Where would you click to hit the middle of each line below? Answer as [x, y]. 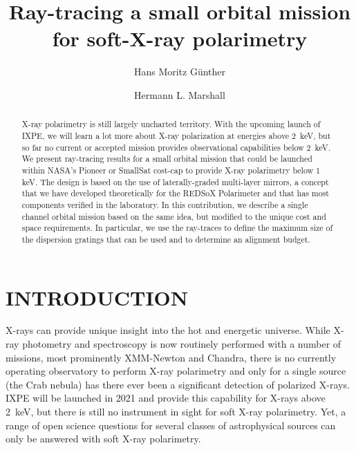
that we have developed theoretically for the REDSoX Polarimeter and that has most [175, 193]
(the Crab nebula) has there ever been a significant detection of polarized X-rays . [178, 384]
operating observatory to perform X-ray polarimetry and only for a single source [176, 371]
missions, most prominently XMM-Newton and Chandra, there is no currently [171, 357]
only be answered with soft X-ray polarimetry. [103, 439]
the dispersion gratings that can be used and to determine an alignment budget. [166, 239]
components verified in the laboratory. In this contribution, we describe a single [165, 204]
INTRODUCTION [97, 297]
